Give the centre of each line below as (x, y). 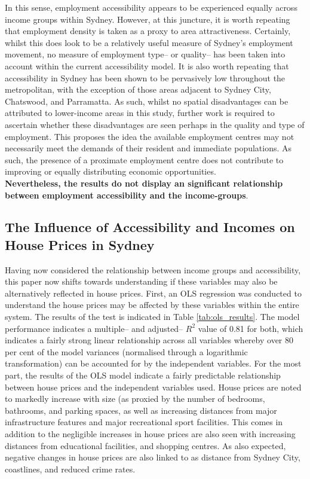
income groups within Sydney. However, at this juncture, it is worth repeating (148, 19)
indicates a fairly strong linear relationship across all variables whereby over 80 (149, 340)
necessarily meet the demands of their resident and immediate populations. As (148, 148)
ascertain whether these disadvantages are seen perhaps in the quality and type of (155, 124)
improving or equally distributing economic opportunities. (111, 171)
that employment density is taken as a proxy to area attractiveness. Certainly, (148, 31)
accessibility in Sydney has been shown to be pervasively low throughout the (145, 77)
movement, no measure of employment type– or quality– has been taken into (145, 54)
